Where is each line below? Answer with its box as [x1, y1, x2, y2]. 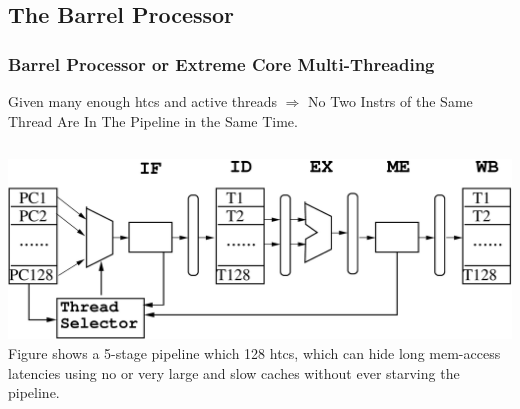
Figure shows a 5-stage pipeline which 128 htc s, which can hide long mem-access [8, 342, 501, 363]
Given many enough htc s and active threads [8, 91, 278, 111]
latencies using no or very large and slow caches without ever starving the [8, 362, 460, 383]
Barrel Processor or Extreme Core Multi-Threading [8, 51, 435, 76]
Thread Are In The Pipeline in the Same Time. [8, 110, 298, 131]
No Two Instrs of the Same [308, 91, 473, 111]
